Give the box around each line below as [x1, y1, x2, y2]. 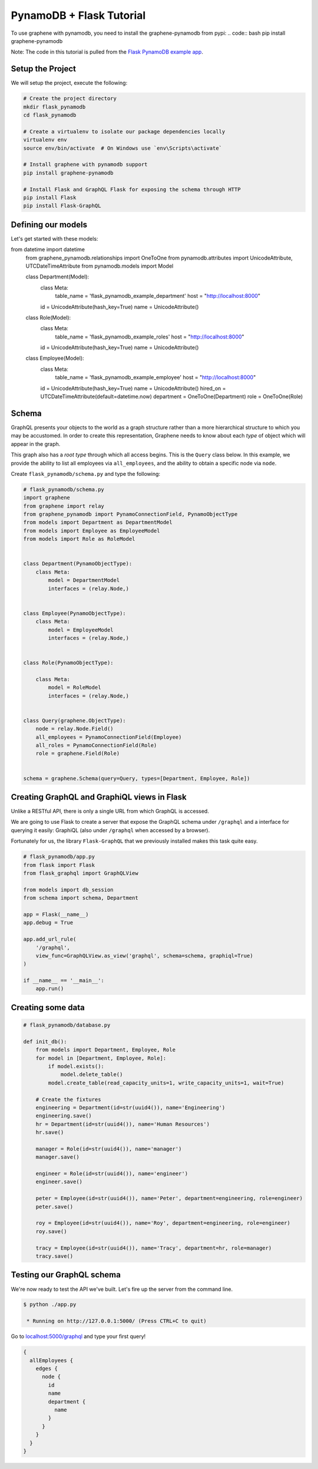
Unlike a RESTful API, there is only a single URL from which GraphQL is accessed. [11, 808, 209, 815]
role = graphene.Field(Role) [35, 750, 120, 757]
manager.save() [35, 1153, 79, 1161]
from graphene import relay [23, 502, 104, 510]
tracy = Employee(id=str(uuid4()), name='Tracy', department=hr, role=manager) [35, 1244, 272, 1251]
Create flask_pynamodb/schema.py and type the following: [11, 470, 161, 477]
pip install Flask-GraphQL [23, 202, 101, 209]
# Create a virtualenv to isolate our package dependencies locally [23, 128, 226, 135]
